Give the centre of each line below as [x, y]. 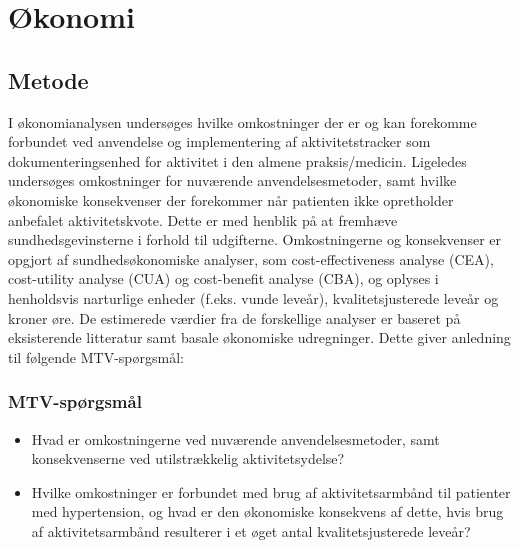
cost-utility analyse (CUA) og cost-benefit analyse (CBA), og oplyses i [223, 278]
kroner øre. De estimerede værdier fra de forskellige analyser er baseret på [234, 317]
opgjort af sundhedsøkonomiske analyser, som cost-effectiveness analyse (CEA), [251, 258]
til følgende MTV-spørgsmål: [96, 356]
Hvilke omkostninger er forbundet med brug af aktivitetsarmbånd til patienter [271, 491]
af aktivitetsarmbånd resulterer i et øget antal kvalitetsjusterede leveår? [251, 530]
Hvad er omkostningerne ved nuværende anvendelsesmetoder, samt [235, 438]
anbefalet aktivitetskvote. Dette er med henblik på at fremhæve [203, 219]
